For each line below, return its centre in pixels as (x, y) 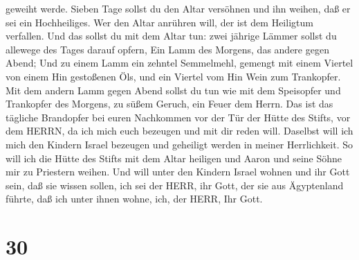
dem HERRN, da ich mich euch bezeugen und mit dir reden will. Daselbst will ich (179, 131)
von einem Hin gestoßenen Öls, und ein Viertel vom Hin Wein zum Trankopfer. (173, 76)
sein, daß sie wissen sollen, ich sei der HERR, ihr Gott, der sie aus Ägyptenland (175, 185)
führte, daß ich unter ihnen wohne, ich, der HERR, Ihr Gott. (134, 199)
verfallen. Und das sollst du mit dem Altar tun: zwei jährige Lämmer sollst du (171, 36)
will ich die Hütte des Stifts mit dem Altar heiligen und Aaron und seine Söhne (174, 158)
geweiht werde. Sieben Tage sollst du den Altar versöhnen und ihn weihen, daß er (178, 8)
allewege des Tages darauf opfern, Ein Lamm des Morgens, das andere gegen (167, 49)
